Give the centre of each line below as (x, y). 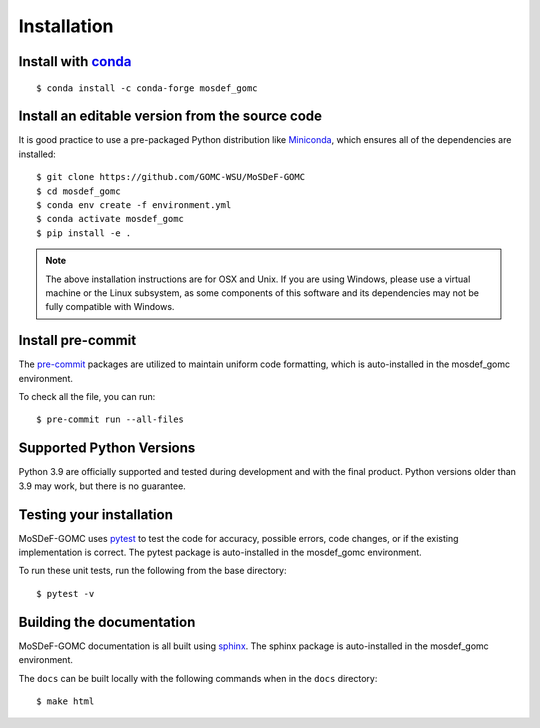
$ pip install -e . (84, 233)
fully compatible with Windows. (110, 307)
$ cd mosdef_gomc (78, 191)
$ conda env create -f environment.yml (134, 205)
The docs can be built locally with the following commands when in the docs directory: (198, 678)
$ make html (65, 701)
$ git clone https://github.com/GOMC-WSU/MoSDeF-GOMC (170, 177)
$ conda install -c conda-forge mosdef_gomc (147, 88)
